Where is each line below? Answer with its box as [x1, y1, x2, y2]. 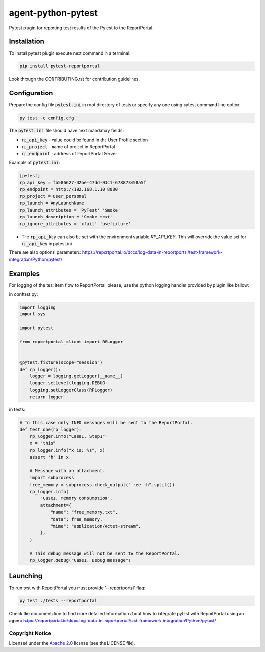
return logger [29, 394, 64, 400]
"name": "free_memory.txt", [50, 509, 118, 515]
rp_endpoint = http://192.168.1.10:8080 [19, 186, 118, 192]
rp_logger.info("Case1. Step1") [29, 434, 108, 439]
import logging [19, 305, 56, 310]
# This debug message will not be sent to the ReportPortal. [29, 551, 180, 556]
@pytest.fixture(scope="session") [19, 360, 103, 365]
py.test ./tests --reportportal [19, 598, 98, 604]
